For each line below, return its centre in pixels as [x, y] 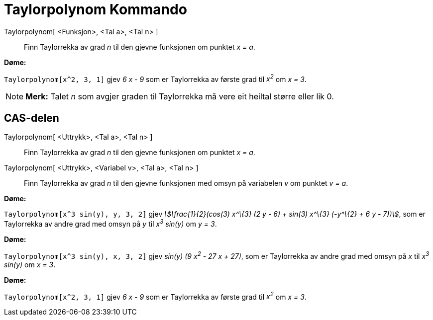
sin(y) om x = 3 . [30, 264]
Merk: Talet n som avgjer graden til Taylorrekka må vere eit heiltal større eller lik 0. [180, 97]
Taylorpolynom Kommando [96, 9]
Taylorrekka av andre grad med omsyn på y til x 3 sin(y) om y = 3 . [110, 223]
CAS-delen [32, 118]
